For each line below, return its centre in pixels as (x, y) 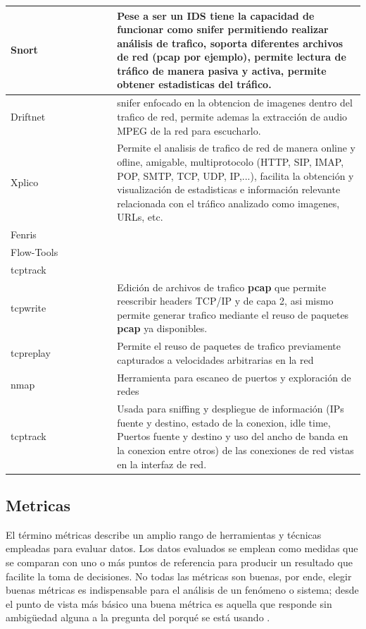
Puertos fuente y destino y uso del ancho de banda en (233, 436)
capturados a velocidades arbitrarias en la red (215, 359)
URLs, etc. (140, 217)
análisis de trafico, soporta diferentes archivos (230, 43)
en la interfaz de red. (162, 464)
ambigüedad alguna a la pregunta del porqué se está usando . (138, 617)
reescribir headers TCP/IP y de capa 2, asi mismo (225, 301)
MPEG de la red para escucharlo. (189, 130)
